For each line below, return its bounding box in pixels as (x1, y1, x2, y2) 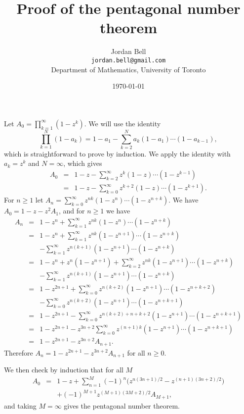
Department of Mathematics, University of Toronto (51, 64, 206, 74)
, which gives (63, 158, 102, 168)
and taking (4, 400, 37, 411)
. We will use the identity (84, 118, 161, 128)
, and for (59, 206, 85, 216)
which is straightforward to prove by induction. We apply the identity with (4, 148, 231, 158)
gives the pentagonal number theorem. (64, 400, 180, 411)
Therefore (4, 347, 33, 358)
